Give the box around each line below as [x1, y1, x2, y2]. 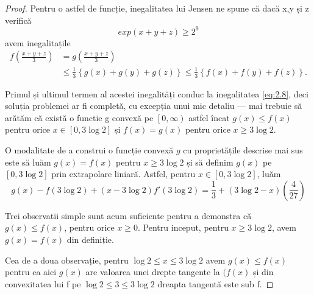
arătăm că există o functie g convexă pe [5, 111, 154, 124]
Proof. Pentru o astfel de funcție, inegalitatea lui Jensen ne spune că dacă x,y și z [5, 2, 309, 14]
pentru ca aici [5, 265, 57, 278]
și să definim [187, 155, 234, 168]
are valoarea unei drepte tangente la [85, 265, 220, 278]
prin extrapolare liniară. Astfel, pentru [51, 167, 196, 180]
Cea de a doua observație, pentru [5, 253, 129, 266]
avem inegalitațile [5, 36, 71, 49]
